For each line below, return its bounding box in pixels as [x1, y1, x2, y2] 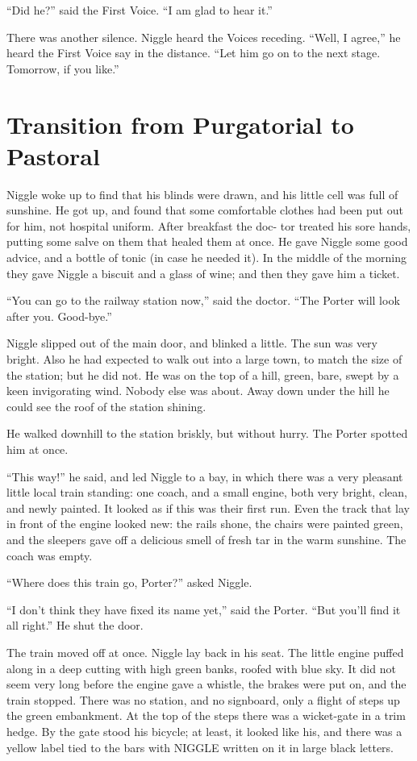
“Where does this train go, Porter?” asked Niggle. [6, 574, 252, 591]
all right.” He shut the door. [6, 617, 144, 634]
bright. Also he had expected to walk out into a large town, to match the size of [6, 351, 402, 368]
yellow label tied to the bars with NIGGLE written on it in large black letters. [6, 738, 394, 755]
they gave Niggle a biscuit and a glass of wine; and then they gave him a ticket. [6, 264, 400, 281]
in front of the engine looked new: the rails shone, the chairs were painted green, [6, 515, 403, 532]
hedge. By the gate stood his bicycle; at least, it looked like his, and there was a [6, 722, 402, 739]
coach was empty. [6, 547, 93, 563]
